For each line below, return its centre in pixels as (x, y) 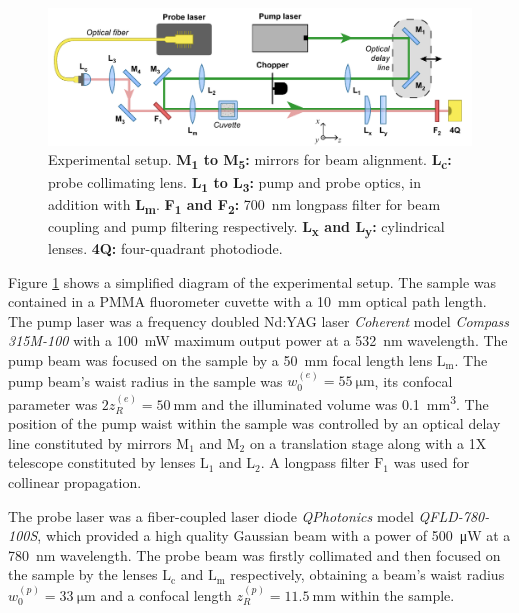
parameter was (53, 403)
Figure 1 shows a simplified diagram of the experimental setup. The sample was (252, 281)
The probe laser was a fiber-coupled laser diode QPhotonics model (211, 515)
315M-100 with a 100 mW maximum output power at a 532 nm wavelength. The (258, 340)
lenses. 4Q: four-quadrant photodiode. (165, 247)
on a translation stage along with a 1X (368, 442)
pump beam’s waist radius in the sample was (145, 380)
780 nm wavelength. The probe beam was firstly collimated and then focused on (254, 554)
